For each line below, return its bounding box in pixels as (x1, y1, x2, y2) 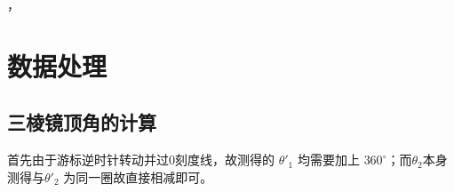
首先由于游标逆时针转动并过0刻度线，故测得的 (7, 150, 275, 169)
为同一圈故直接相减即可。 (63, 167, 213, 186)
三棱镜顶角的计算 (7, 108, 156, 136)
